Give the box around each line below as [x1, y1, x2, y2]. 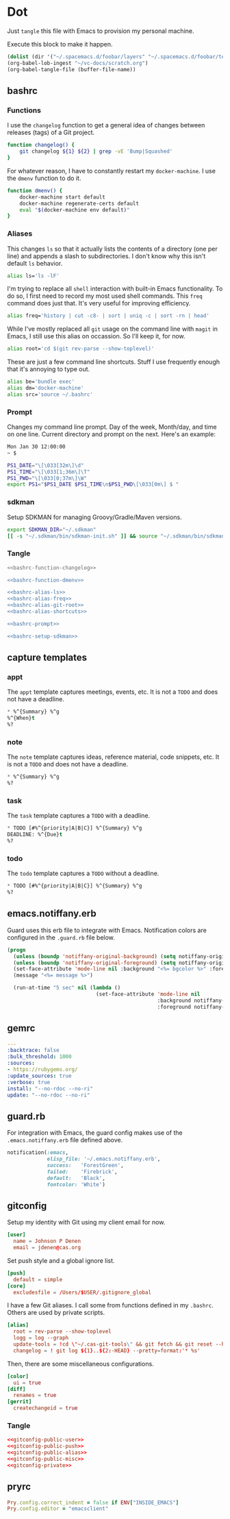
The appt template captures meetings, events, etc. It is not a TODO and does [7, 688, 218, 696]
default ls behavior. [7, 259, 63, 267]
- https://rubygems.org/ [7, 1066, 78, 1073]
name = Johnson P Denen [13, 1238, 81, 1245]
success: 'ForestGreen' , [47, 1162, 125, 1168]
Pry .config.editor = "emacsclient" [7, 1505, 109, 1512]
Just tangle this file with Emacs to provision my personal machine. [7, 27, 194, 35]
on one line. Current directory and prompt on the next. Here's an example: [7, 430, 216, 438]
